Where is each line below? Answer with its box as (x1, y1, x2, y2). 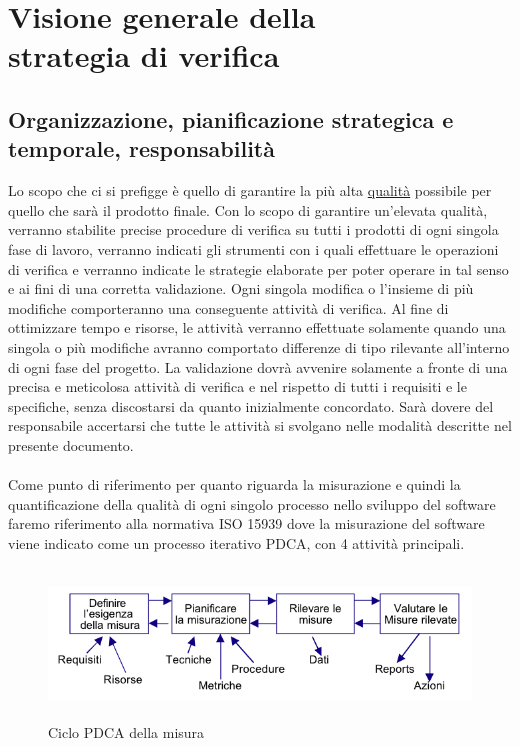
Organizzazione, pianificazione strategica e (8, 103, 454, 134)
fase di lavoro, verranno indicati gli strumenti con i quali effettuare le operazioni (8, 238, 499, 259)
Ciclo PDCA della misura (48, 722, 205, 743)
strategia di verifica (8, 35, 280, 76)
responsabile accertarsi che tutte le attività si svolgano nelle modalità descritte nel (8, 415, 512, 436)
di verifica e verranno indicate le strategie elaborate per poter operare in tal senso (8, 258, 509, 279)
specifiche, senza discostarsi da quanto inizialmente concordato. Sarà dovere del (8, 395, 494, 416)
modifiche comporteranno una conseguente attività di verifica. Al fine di (8, 297, 449, 318)
